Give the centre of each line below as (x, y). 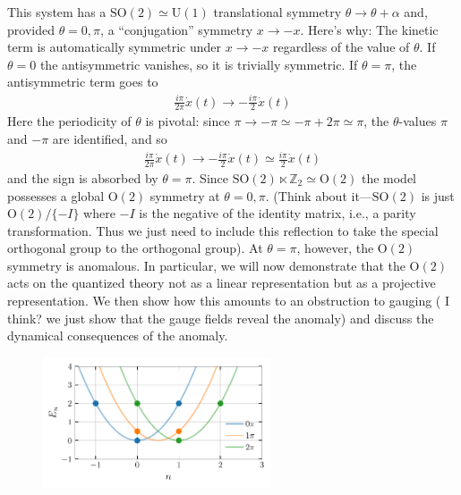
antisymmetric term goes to (83, 82)
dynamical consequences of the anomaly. (118, 336)
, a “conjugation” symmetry (177, 29)
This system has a (57, 12)
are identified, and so (110, 138)
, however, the (335, 248)
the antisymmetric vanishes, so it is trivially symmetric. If (199, 64)
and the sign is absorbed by (83, 177)
